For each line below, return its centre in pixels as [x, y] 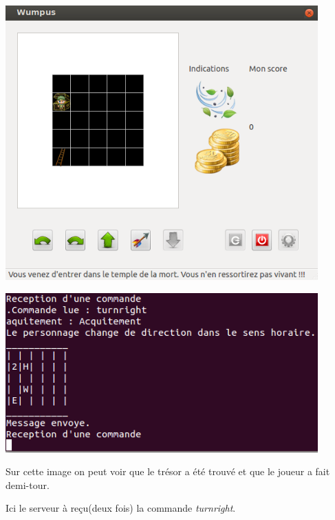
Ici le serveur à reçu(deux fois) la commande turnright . [121, 508]
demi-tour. [28, 484]
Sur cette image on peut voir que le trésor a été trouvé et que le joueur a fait [168, 471]
